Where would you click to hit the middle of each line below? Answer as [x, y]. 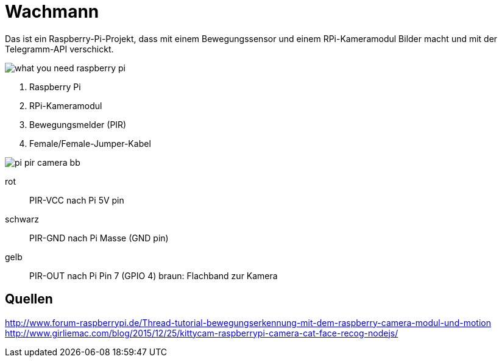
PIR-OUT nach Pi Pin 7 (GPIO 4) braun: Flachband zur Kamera [154, 275]
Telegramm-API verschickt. [59, 49]
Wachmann [52, 12]
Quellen [29, 299]
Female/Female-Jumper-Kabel [90, 143]
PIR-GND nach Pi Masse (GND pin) [99, 238]
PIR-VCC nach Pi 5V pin [77, 200]
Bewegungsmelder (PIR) [78, 124]
